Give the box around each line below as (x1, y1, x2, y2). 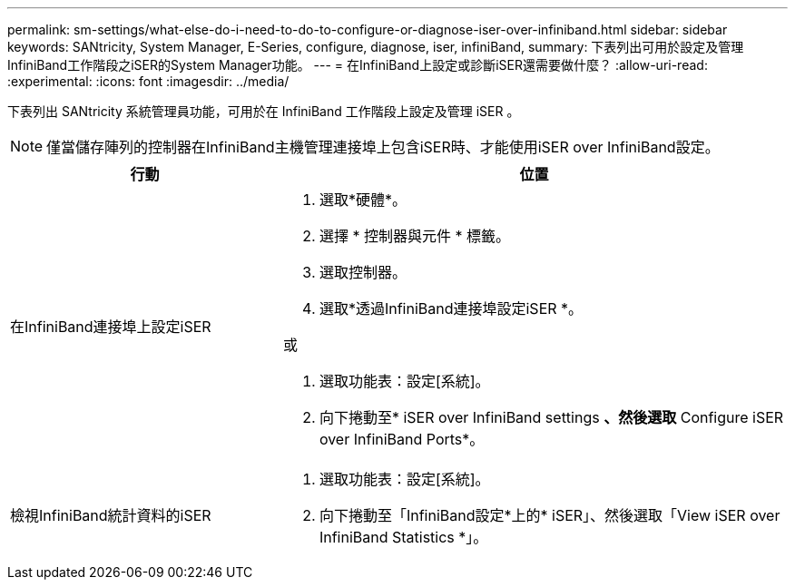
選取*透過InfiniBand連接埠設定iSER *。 (319, 299, 584, 318)
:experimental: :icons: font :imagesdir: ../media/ (7, 73, 290, 89)
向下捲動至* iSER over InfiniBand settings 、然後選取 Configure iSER (319, 408, 784, 426)
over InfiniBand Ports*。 (319, 430, 485, 448)
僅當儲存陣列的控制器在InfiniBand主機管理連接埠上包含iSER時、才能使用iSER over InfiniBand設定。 (46, 138, 720, 156)
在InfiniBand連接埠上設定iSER (10, 318, 211, 336)
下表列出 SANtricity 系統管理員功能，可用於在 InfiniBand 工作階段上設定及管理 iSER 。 (7, 103, 520, 119)
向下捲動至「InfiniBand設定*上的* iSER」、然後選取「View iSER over (319, 506, 780, 524)
